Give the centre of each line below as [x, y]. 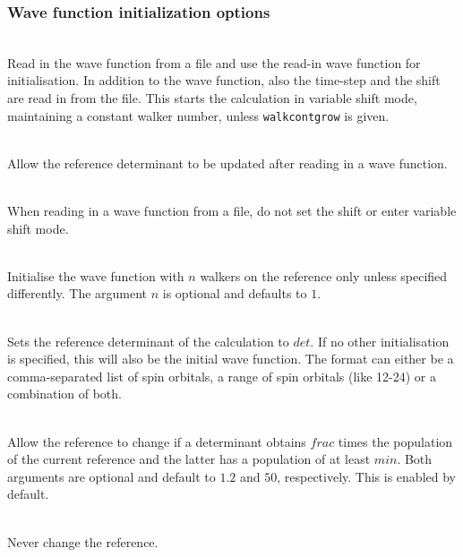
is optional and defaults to [235, 293]
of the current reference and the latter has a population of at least [189, 459]
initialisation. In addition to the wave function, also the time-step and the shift [224, 80]
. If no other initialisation [380, 341]
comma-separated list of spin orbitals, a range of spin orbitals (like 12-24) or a [222, 376]
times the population [395, 441]
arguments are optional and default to [111, 476]
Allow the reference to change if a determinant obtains [157, 441]
